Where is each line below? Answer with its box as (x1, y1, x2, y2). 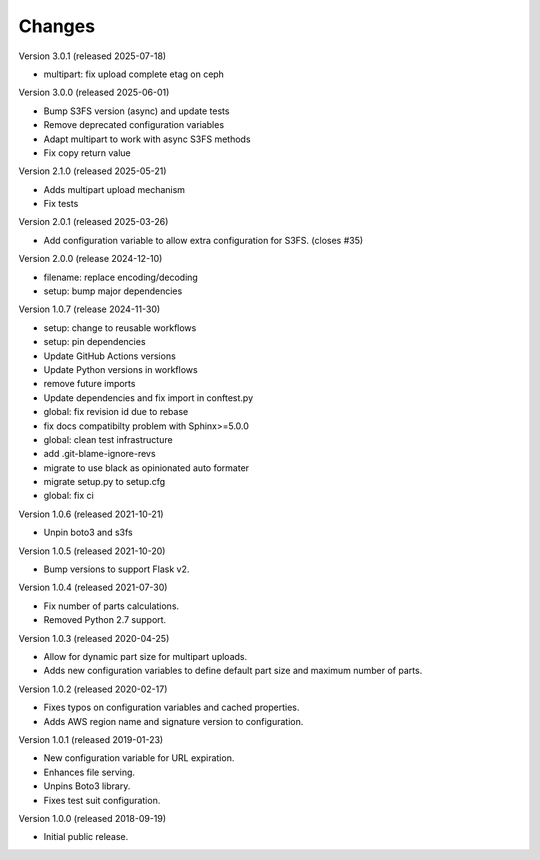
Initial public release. (43, 831, 129, 843)
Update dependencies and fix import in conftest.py (43, 391, 254, 404)
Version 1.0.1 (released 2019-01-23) (18, 733, 164, 745)
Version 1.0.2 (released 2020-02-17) (18, 683, 168, 695)
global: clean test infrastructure (43, 433, 174, 445)
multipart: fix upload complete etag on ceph (43, 68, 225, 80)
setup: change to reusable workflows (43, 321, 197, 334)
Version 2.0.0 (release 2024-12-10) (18, 253, 163, 265)
